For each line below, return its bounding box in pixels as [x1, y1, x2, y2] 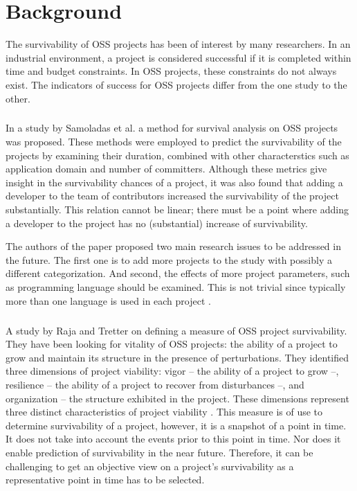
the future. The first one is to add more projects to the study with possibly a [6, 252, 332, 267]
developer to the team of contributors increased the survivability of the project [6, 188, 339, 203]
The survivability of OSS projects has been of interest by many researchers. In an [6, 37, 351, 51]
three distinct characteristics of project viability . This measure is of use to [6, 404, 323, 419]
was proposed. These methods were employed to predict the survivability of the [6, 134, 342, 149]
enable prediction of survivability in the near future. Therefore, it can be [6, 445, 313, 459]
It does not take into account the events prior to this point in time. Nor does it [6, 431, 341, 446]
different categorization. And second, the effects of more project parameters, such [6, 266, 350, 280]
